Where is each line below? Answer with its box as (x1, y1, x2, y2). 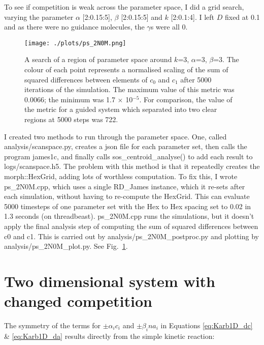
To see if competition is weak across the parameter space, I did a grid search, (4, 2, 244, 12)
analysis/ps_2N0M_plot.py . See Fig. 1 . (4, 241, 128, 251)
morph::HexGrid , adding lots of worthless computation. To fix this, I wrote (4, 170, 238, 181)
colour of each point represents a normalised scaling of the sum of (24, 64, 228, 75)
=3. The (213, 54, 239, 65)
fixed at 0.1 (224, 11, 260, 22)
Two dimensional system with (4, 270, 215, 291)
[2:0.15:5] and (121, 11, 162, 22)
